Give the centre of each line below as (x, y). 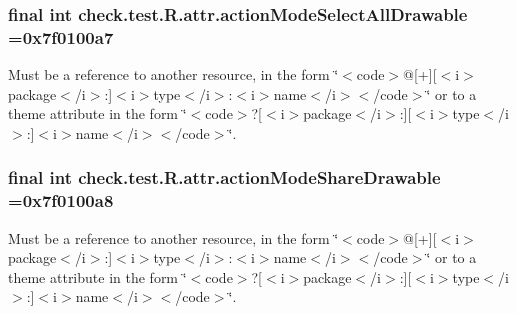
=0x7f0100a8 (61, 200)
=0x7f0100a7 (61, 36)
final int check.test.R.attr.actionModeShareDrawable (224, 177)
